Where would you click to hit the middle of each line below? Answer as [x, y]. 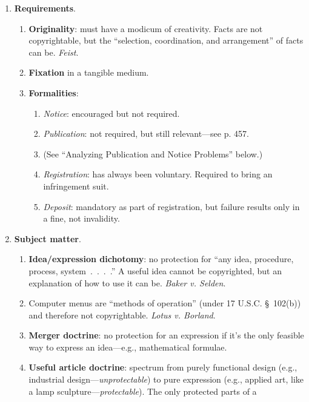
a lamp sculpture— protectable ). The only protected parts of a [143, 391]
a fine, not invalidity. [81, 218]
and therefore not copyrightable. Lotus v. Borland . [122, 315]
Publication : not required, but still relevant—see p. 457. [146, 133]
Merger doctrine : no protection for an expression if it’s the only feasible [166, 335]
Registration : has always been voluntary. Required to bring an [158, 174]
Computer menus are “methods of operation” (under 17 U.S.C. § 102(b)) [165, 303]
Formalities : [54, 92]
